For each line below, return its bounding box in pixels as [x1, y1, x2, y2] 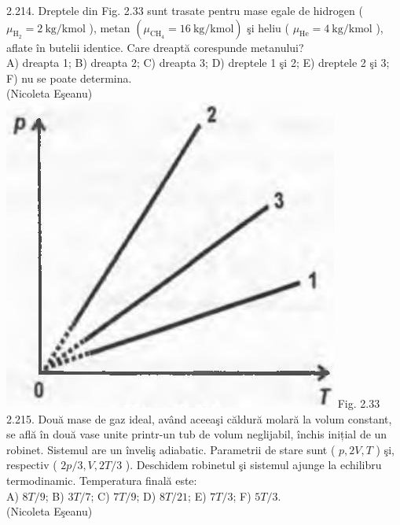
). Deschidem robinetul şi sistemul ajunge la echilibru [125, 457, 382, 473]
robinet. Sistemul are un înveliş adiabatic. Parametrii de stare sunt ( [6, 441, 336, 457]
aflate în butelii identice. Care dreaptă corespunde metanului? [6, 39, 304, 55]
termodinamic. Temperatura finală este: [6, 471, 197, 488]
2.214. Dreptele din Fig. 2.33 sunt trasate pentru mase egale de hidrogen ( [6, 2, 363, 18]
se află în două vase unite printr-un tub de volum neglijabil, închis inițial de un [6, 426, 387, 442]
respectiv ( [6, 457, 57, 473]
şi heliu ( [247, 19, 289, 35]
